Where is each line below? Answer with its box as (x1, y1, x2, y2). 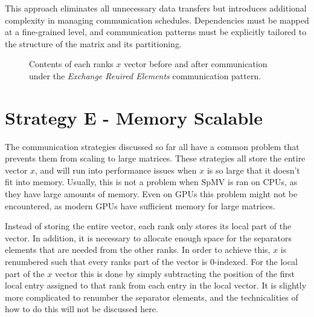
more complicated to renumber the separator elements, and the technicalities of (5, 290, 298, 303)
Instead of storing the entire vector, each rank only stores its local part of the (5, 220, 292, 232)
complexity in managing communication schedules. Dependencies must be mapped (5, 13, 309, 26)
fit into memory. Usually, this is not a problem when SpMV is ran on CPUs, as (5, 175, 298, 188)
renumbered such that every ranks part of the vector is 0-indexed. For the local (5, 255, 298, 268)
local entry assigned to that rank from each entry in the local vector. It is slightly (5, 279, 307, 292)
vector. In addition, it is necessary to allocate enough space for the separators (5, 231, 292, 244)
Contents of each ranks (29, 57, 114, 70)
